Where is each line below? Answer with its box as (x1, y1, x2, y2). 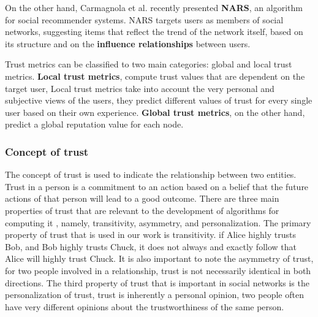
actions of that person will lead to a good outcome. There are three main (5, 192, 279, 205)
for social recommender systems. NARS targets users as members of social (5, 13, 284, 26)
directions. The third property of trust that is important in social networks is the (5, 276, 309, 289)
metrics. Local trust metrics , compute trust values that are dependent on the (5, 69, 305, 82)
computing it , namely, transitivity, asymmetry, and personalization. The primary (5, 216, 311, 229)
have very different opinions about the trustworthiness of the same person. (5, 300, 284, 313)
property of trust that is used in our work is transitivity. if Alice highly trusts (5, 228, 296, 241)
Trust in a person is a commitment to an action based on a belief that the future (5, 180, 309, 193)
